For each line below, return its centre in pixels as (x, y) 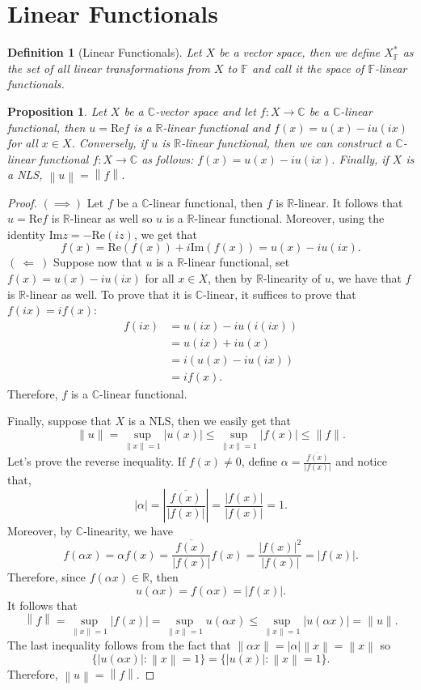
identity (27, 234)
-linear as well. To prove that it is (109, 294)
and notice (361, 461)
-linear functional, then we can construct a (286, 143)
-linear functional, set (237, 262)
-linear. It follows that (349, 202)
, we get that (166, 234)
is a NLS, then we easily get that (210, 421)
